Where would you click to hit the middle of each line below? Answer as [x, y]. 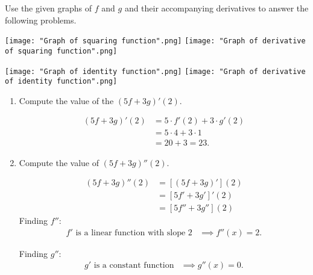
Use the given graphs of [49, 8]
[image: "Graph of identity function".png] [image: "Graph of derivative [155, 71]
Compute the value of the [66, 100]
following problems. [41, 20]
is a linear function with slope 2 [134, 233]
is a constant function [134, 266]
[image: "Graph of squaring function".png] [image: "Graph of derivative [155, 41]
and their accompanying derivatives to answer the [217, 8]
